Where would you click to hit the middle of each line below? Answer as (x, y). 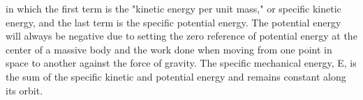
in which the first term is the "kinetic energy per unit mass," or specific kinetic (173, 8)
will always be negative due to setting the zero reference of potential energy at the (181, 36)
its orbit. (24, 90)
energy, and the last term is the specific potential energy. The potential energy (173, 22)
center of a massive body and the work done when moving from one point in (169, 49)
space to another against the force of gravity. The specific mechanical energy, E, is (181, 63)
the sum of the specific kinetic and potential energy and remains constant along (176, 76)
